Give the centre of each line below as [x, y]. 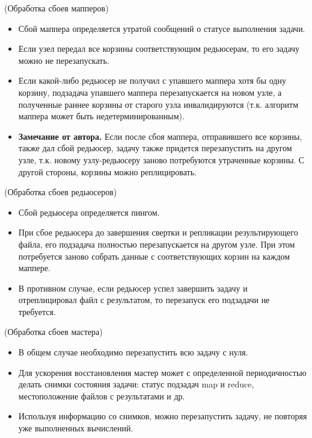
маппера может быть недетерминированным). [101, 116]
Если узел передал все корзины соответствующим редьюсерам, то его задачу [159, 48]
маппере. [34, 268]
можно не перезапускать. [64, 60]
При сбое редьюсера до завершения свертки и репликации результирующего [158, 232]
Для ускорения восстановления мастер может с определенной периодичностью [162, 372]
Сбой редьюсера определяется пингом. [89, 212]
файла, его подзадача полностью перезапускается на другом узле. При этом [157, 244]
